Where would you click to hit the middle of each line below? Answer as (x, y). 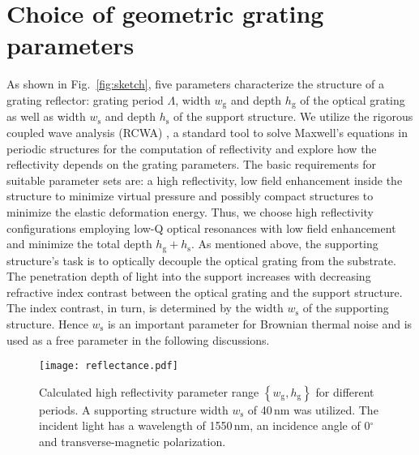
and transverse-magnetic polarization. (133, 441)
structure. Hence (47, 323)
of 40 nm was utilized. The (313, 409)
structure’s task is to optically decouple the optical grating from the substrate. (201, 260)
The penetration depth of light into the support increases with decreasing (189, 276)
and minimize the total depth (79, 244)
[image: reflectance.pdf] (109, 366)
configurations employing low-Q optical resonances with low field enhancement (201, 227)
